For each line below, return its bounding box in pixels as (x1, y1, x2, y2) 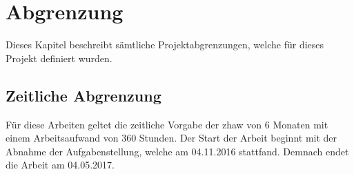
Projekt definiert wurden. (6, 50, 112, 65)
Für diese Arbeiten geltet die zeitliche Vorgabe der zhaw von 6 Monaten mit (6, 117, 328, 131)
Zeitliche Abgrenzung (6, 84, 161, 106)
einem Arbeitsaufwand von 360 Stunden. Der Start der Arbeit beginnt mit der (6, 130, 337, 145)
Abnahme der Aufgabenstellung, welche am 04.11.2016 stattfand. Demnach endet (6, 144, 349, 158)
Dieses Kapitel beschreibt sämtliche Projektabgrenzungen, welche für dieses (6, 37, 324, 52)
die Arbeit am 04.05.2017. (6, 157, 115, 172)
